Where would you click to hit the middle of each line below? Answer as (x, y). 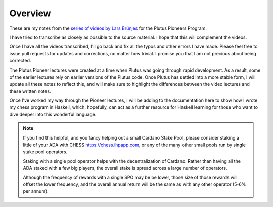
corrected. (20, 61)
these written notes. (30, 91)
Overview (30, 13)
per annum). (36, 191)
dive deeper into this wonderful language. (53, 114)
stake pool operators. (45, 152)
